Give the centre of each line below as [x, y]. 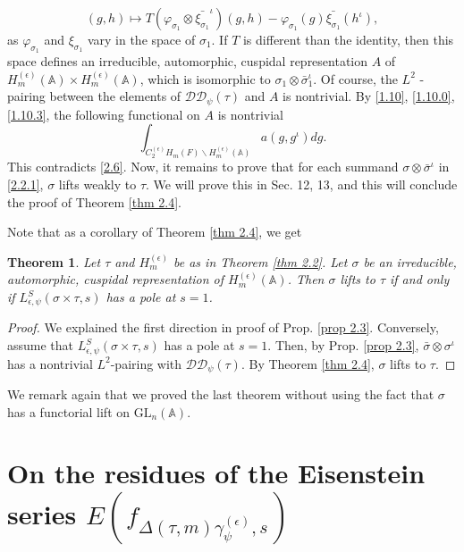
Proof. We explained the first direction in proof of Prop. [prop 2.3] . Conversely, [223, 327]
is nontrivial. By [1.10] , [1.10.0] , [369, 96]
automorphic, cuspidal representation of [116, 279]
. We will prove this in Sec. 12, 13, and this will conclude [302, 184]
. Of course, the [355, 78]
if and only [420, 279]
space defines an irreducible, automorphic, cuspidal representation [188, 61]
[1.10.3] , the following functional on [104, 114]
